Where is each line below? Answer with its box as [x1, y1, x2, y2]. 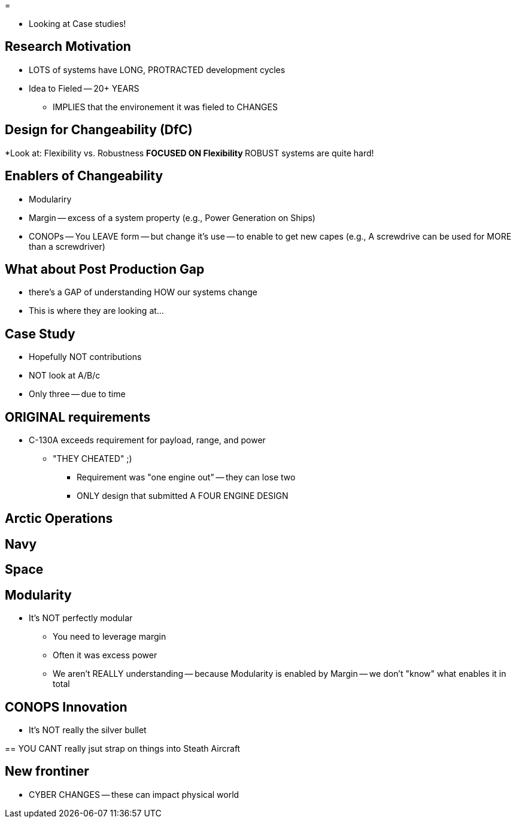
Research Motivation [5, 39, 131, 55]
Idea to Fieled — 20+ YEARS [29, 83, 139, 93]
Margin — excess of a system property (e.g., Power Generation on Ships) [29, 212, 315, 223]
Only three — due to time [29, 389, 126, 400]
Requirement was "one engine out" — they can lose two [77, 472, 296, 483]
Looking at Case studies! [29, 19, 126, 29]
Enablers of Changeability [5, 168, 163, 184]
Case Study [5, 326, 75, 341]
